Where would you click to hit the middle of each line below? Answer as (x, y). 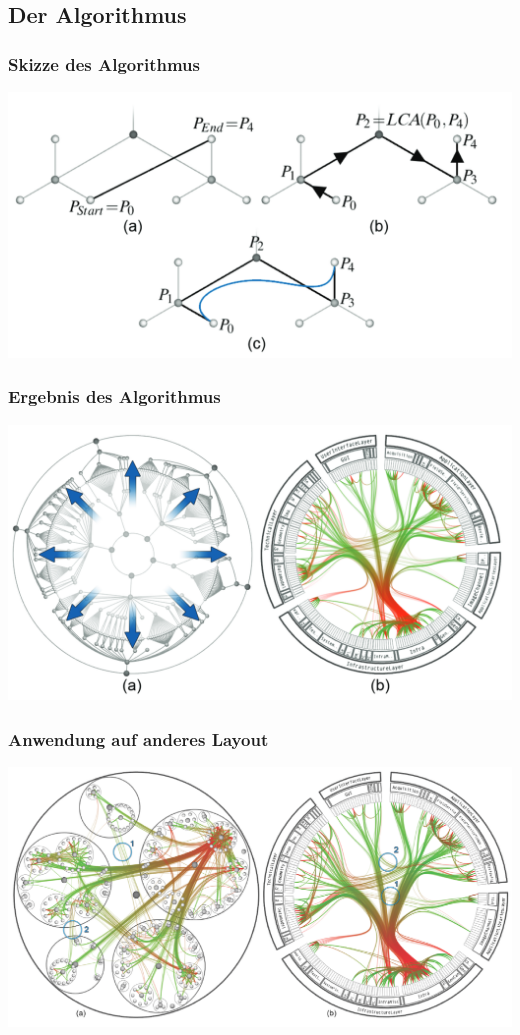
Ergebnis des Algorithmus (114, 396)
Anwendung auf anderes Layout (138, 738)
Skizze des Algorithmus (104, 63)
